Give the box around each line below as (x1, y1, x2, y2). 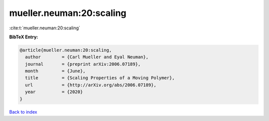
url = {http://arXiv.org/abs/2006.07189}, (25, 82, 156, 88)
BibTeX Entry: (9, 34, 38, 40)
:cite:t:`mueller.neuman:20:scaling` (9, 25, 81, 31)
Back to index (9, 109, 37, 115)
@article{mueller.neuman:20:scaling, (19, 47, 112, 53)
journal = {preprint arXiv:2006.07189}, (25, 61, 141, 67)
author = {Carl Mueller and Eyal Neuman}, (25, 54, 149, 60)
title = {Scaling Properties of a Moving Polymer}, (25, 75, 175, 81)
